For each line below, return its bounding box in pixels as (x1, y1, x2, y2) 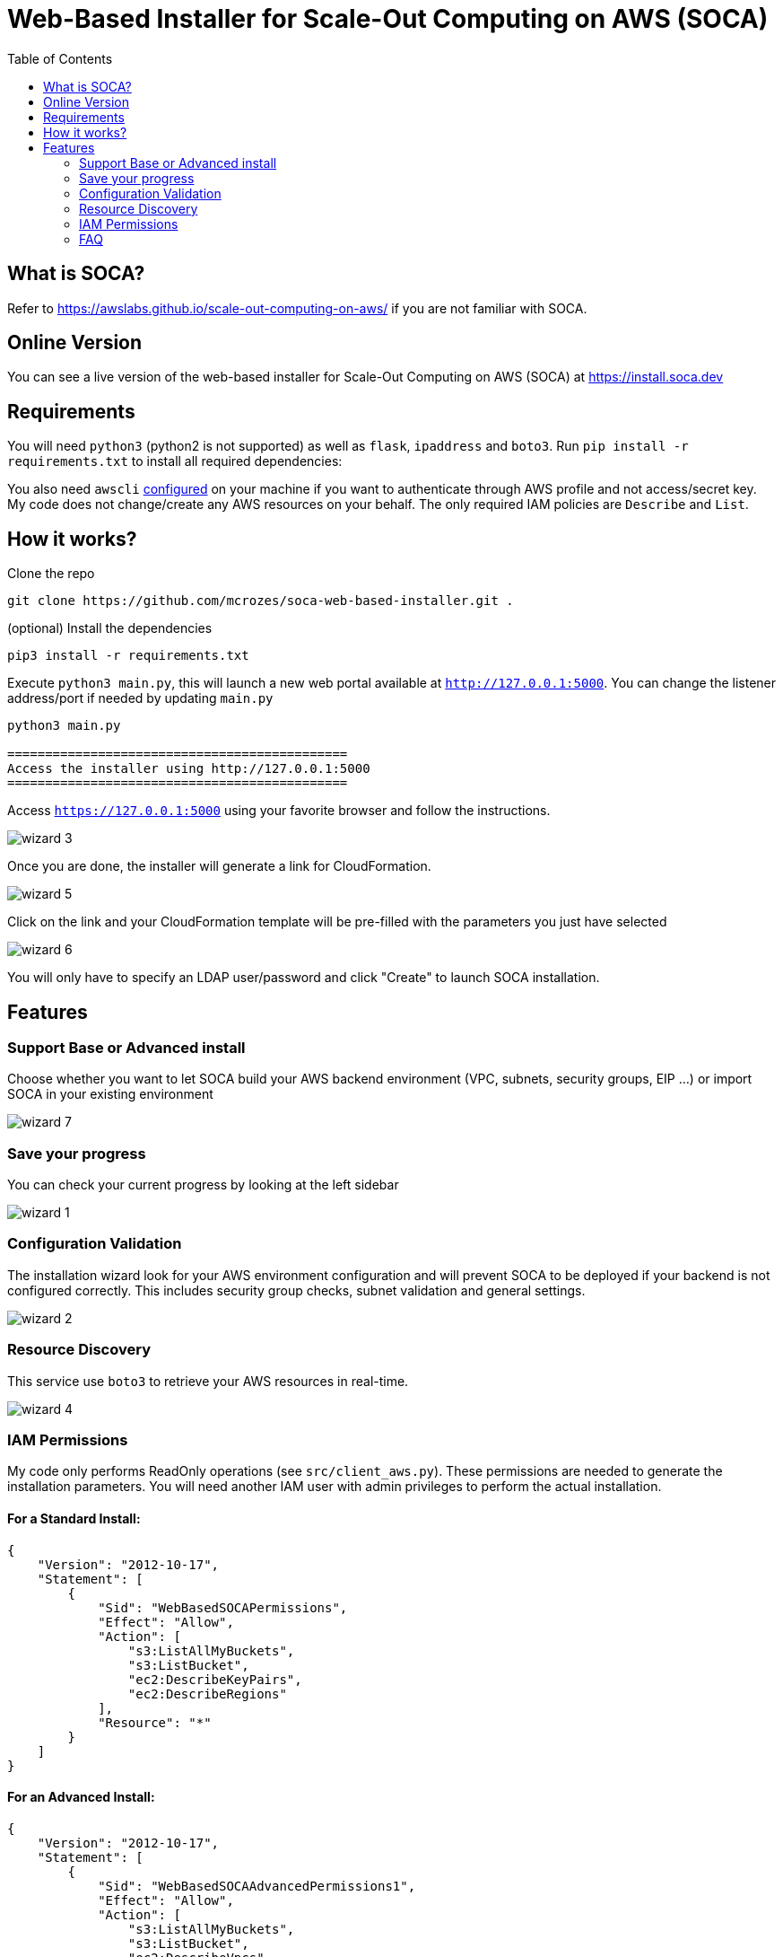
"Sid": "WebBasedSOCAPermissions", (98, 1600, 348, 1615)
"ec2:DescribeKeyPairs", (127, 1672, 302, 1687)
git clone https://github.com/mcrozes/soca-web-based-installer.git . (7, 593, 514, 609)
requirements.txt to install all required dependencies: (7, 453, 343, 470)
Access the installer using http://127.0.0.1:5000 (7, 761, 370, 777)
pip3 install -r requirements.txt (7, 648, 249, 663)
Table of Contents (7, 50, 113, 66)
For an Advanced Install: (7, 1789, 155, 1805)
